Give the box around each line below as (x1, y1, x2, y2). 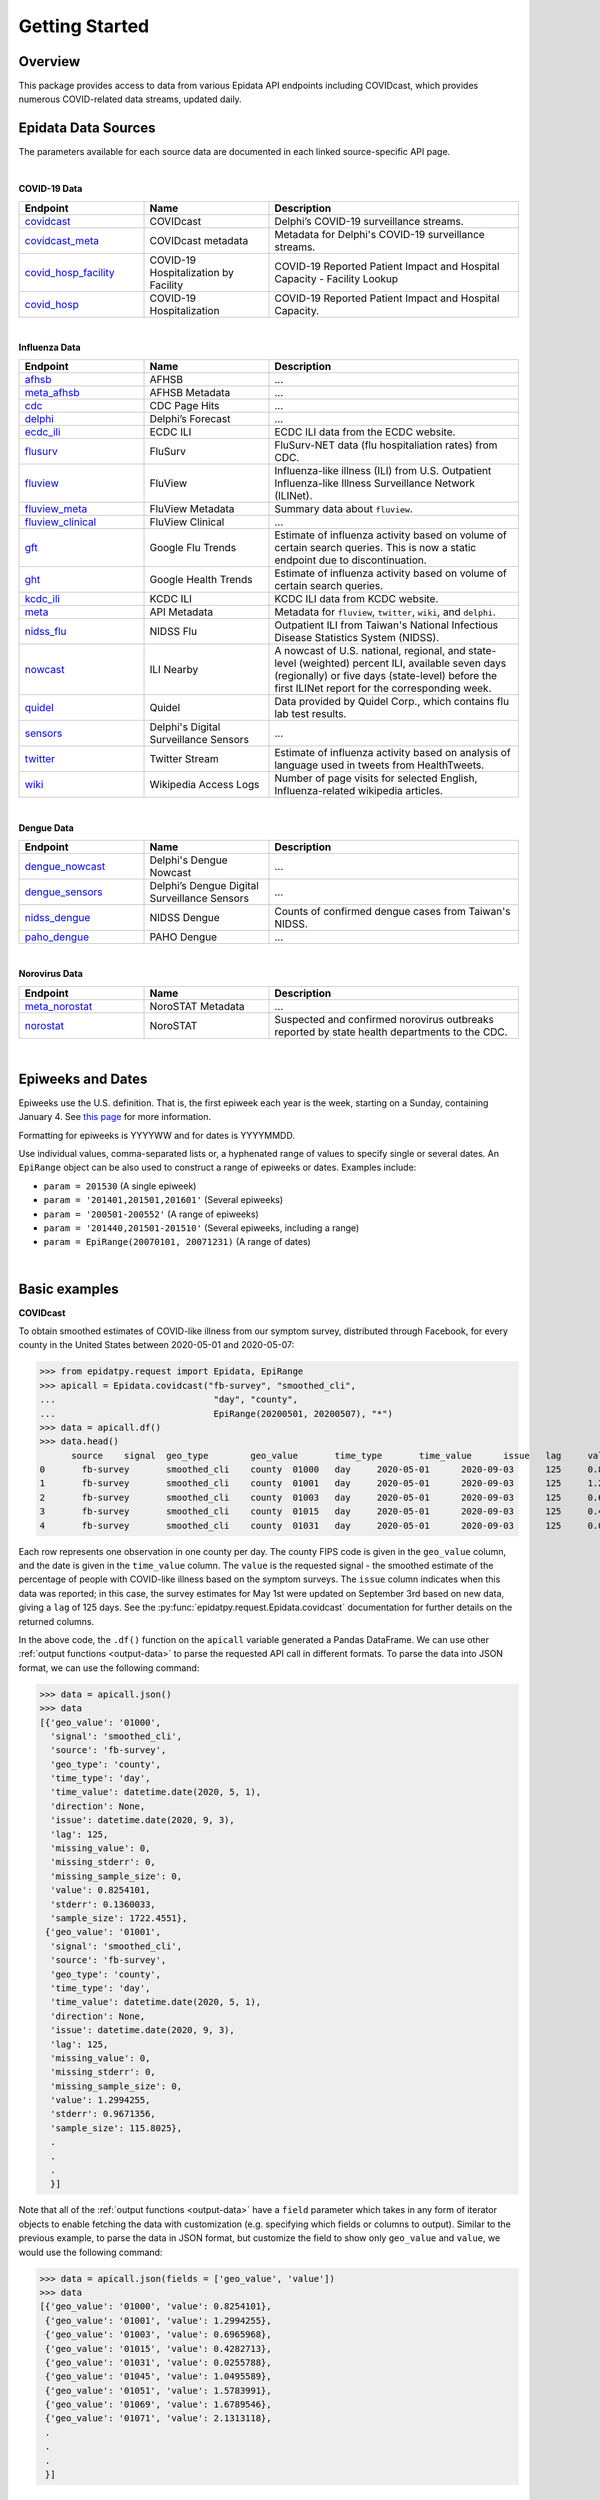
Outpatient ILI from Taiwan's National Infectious (274, 618, 499, 632)
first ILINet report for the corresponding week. (274, 681, 492, 695)
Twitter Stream (149, 752, 219, 766)
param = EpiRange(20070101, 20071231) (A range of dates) (43, 1236, 312, 1248)
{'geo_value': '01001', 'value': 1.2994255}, (45, 2315, 272, 2326)
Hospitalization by (149, 265, 235, 279)
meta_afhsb (24, 386, 80, 400)
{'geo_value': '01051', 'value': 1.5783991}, (45, 2385, 272, 2396)
